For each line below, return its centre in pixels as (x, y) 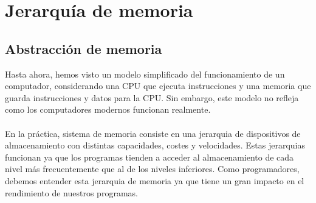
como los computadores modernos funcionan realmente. (108, 109)
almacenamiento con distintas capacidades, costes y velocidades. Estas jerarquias (155, 145)
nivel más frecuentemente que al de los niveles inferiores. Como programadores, (152, 169)
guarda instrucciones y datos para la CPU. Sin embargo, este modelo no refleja (152, 97)
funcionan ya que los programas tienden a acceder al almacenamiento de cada (149, 157)
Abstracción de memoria (84, 48)
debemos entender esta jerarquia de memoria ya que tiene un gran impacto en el (155, 180)
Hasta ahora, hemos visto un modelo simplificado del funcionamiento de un (145, 74)
